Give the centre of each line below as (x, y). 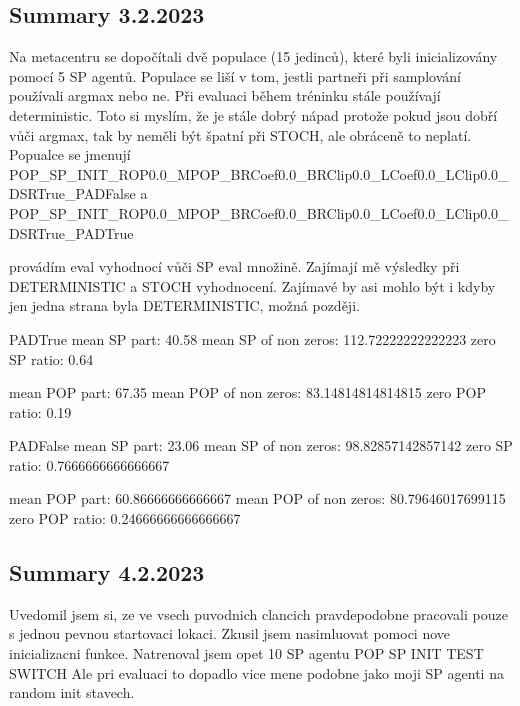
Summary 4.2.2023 (107, 572)
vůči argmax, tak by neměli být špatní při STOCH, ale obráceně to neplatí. (240, 134)
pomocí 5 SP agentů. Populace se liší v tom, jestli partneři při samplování (235, 75)
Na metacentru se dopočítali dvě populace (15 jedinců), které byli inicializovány (253, 56)
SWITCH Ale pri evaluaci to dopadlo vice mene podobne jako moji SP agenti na (256, 672)
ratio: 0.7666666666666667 (89, 464)
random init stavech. (72, 692)
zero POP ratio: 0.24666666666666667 (125, 518)
